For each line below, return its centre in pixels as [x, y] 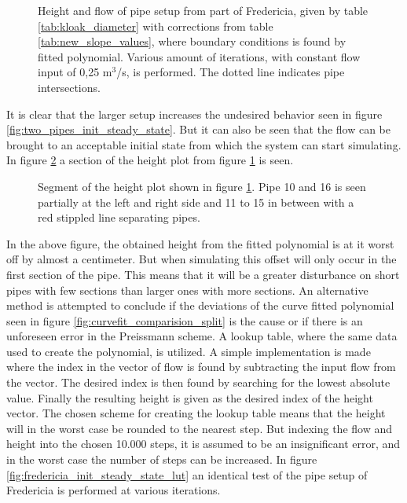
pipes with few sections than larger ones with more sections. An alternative [187, 290]
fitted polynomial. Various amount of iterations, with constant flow [199, 56]
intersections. [69, 87]
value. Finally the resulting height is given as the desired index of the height [190, 397]
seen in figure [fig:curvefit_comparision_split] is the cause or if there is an [185, 320]
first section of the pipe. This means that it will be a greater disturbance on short [203, 274]
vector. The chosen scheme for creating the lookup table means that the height [196, 413]
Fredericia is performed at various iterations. [114, 490]
